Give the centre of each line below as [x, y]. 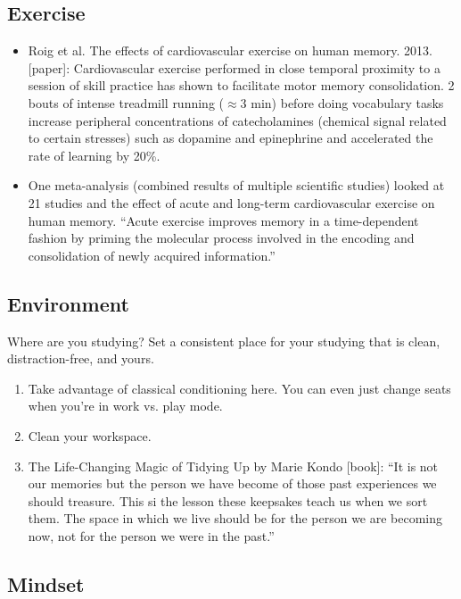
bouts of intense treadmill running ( [126, 102]
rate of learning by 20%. [94, 155]
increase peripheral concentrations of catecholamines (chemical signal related [237, 120]
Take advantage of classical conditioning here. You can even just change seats [239, 388]
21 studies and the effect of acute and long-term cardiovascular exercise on [231, 202]
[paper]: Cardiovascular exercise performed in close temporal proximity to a [234, 67]
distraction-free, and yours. [81, 358]
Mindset [46, 583]
